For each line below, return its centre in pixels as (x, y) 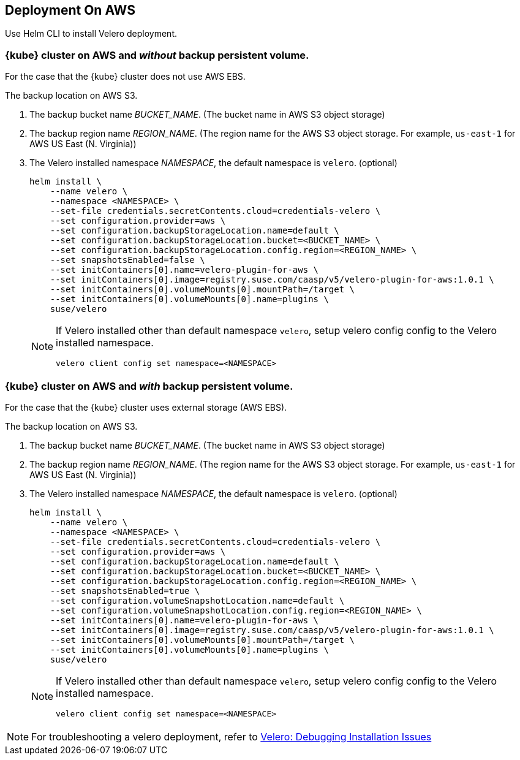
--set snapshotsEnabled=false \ (127, 260)
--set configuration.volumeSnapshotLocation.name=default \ (197, 600)
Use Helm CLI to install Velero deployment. (91, 34)
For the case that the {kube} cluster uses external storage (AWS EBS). (146, 407)
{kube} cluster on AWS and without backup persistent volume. (157, 55)
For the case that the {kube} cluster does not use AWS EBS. (125, 77)
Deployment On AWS (70, 10)
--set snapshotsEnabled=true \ (125, 591)
